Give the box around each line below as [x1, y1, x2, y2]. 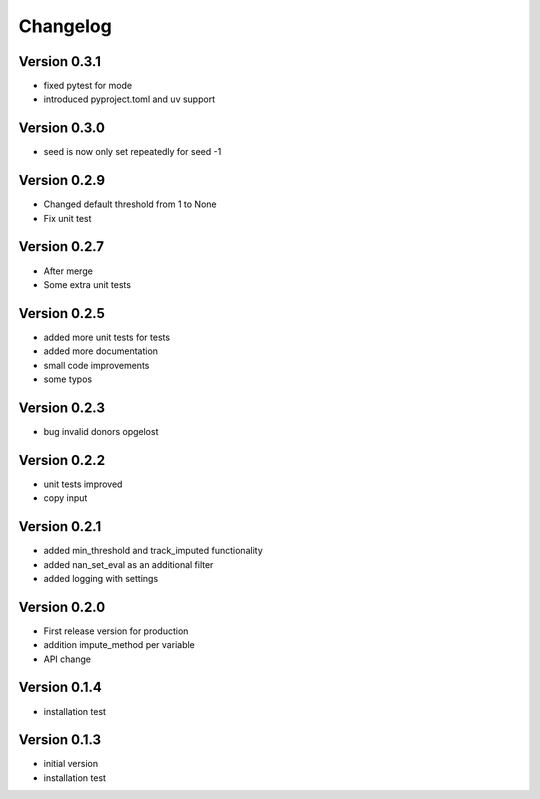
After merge [43, 265, 94, 277]
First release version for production [43, 625, 189, 637]
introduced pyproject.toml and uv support [43, 93, 215, 105]
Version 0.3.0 [18, 120, 105, 137]
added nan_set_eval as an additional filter [43, 558, 214, 570]
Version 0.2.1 [18, 518, 102, 535]
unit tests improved [43, 478, 123, 490]
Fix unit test [43, 212, 92, 224]
